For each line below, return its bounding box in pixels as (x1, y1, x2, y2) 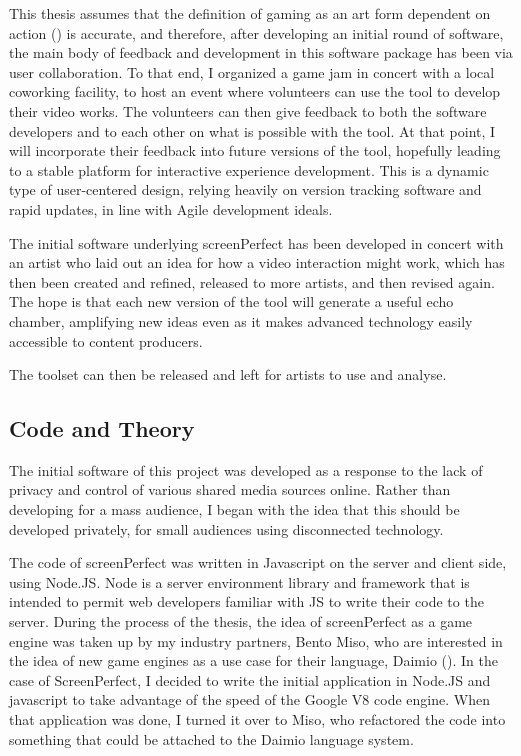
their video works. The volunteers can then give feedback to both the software (9, 100, 487, 121)
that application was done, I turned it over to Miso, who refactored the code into (9, 709, 506, 730)
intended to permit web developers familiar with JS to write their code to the (9, 591, 484, 612)
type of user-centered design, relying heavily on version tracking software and (9, 179, 482, 200)
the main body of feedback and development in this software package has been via (9, 42, 513, 63)
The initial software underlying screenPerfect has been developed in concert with (9, 232, 504, 253)
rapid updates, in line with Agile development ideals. (9, 198, 333, 219)
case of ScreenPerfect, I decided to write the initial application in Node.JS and (9, 669, 491, 690)
